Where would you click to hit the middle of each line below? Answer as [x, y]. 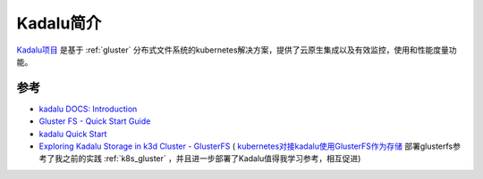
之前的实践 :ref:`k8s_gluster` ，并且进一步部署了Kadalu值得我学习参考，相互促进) [212, 159]
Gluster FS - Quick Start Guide [95, 121]
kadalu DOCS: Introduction [88, 109]
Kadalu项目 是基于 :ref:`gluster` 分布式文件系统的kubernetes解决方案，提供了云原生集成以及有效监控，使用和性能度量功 [237, 50]
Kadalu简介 [59, 23]
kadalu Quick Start [73, 134]
